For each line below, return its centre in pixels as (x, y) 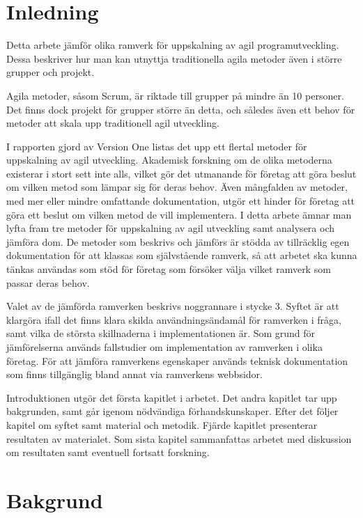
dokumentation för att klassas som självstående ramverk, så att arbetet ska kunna (182, 255)
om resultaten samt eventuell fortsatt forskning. (108, 452)
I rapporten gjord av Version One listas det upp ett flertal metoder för (157, 146)
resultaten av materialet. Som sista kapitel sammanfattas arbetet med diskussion (179, 438)
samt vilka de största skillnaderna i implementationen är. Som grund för (161, 333)
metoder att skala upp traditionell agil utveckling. (113, 123)
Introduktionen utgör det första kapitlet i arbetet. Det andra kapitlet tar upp (172, 397)
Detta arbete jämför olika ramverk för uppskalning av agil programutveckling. (173, 45)
